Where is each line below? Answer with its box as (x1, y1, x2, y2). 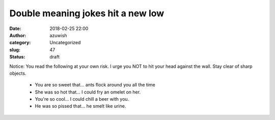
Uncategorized (49, 40, 81, 46)
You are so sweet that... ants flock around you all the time (35, 82, 155, 88)
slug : (9, 46, 20, 53)
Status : (9, 54, 25, 60)
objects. (9, 70, 26, 76)
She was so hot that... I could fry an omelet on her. (35, 89, 141, 95)
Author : (9, 32, 26, 38)
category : (9, 40, 31, 46)
